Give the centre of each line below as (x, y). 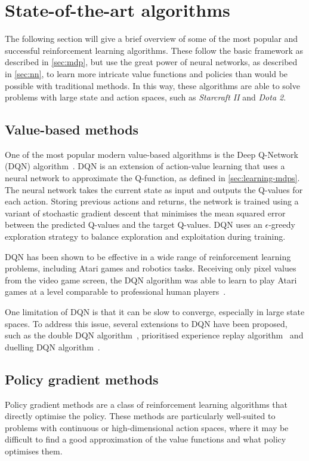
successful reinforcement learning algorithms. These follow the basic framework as (154, 50)
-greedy (282, 225)
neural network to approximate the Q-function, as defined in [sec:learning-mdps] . (152, 178)
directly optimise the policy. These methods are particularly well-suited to (140, 416)
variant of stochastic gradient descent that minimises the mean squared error (145, 213)
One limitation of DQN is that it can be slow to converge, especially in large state (155, 312)
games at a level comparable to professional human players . (115, 291)
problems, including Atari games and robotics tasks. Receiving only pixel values (151, 268)
